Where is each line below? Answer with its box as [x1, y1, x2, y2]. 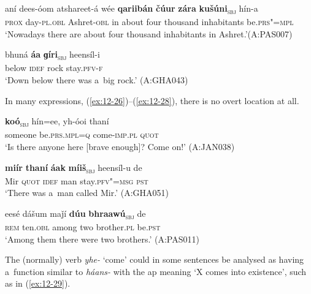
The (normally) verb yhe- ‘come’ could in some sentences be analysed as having [5, 253, 304, 266]
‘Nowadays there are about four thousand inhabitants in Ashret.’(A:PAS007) [5, 27, 293, 40]
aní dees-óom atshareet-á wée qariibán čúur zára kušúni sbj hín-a [5, 2, 258, 16]
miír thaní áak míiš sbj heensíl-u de [5, 160, 142, 175]
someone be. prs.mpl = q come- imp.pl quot [5, 128, 159, 141]
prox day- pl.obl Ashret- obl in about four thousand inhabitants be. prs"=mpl [5, 15, 294, 28]
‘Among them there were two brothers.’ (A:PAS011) [5, 232, 199, 245]
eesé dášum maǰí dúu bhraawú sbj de [5, 206, 146, 221]
